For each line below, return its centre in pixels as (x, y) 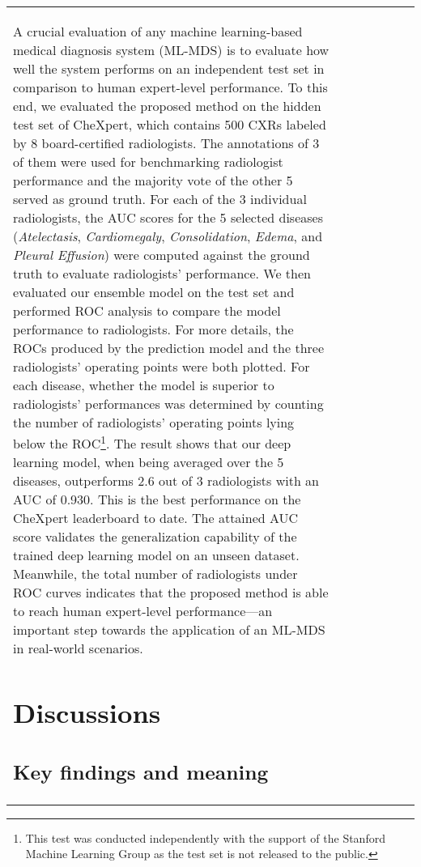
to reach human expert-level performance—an (143, 611)
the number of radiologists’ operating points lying (154, 422)
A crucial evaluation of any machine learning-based (158, 31)
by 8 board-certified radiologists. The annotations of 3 (166, 143)
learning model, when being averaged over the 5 (149, 462)
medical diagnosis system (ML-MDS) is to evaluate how (171, 50)
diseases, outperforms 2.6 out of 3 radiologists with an (166, 481)
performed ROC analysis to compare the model (147, 310)
